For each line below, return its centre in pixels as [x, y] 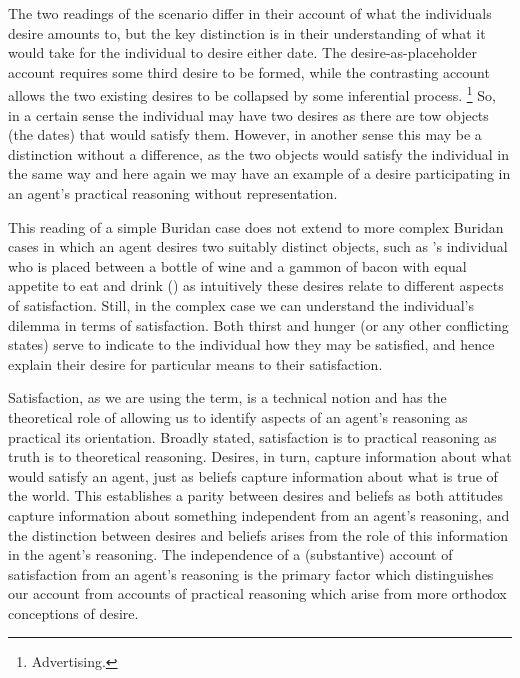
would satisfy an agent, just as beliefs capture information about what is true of [253, 475]
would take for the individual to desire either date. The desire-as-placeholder [243, 52]
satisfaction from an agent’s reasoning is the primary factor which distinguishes [251, 573]
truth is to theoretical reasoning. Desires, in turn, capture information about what [260, 456]
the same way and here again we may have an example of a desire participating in [259, 173]
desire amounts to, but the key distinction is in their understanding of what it [247, 32]
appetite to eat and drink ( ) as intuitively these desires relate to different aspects [256, 285]
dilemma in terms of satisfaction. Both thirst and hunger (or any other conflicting [258, 324]
